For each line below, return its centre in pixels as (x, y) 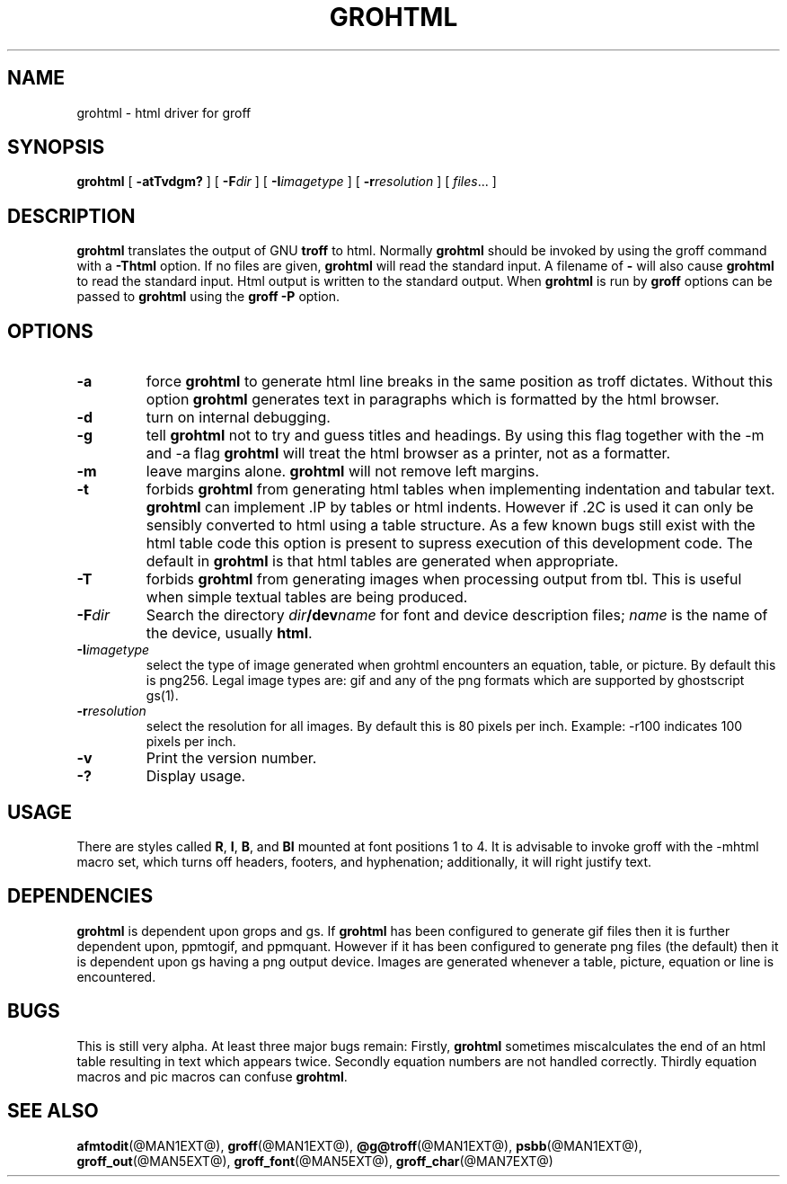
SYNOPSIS (56, 147)
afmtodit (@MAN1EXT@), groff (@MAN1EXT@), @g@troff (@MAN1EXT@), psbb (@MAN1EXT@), (359, 1145)
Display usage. (196, 776)
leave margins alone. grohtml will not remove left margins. (343, 472)
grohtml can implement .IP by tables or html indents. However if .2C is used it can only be (450, 507)
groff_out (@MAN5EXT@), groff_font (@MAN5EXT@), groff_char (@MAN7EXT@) (315, 1161)
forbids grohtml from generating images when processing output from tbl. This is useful (444, 579)
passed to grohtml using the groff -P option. (208, 297)
